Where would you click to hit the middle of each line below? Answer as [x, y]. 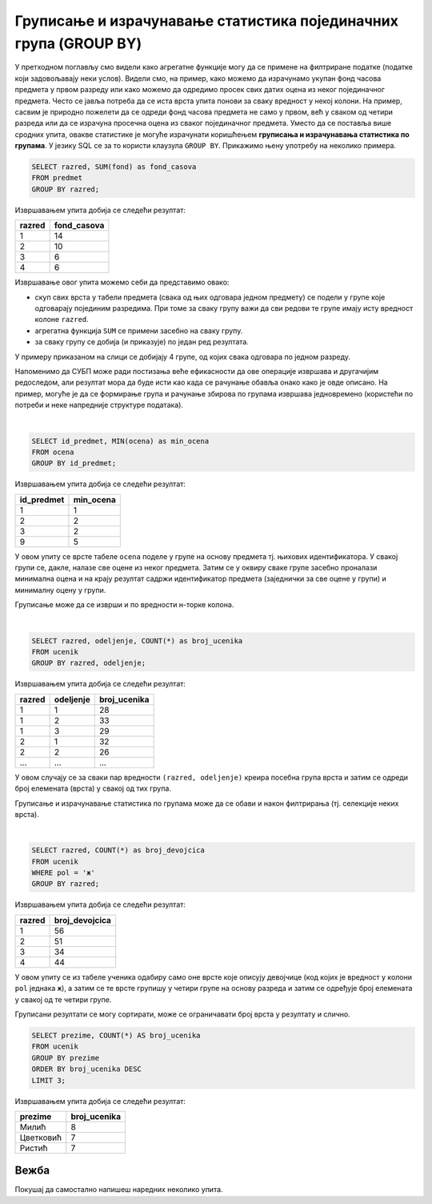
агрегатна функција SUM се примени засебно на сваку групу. [139, 330]
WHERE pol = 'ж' [64, 873]
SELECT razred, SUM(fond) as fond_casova [114, 167]
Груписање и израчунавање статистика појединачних [207, 21]
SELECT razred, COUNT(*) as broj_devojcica [118, 850]
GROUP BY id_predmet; [74, 463]
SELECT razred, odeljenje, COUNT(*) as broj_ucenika [137, 640]
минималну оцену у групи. [60, 590]
